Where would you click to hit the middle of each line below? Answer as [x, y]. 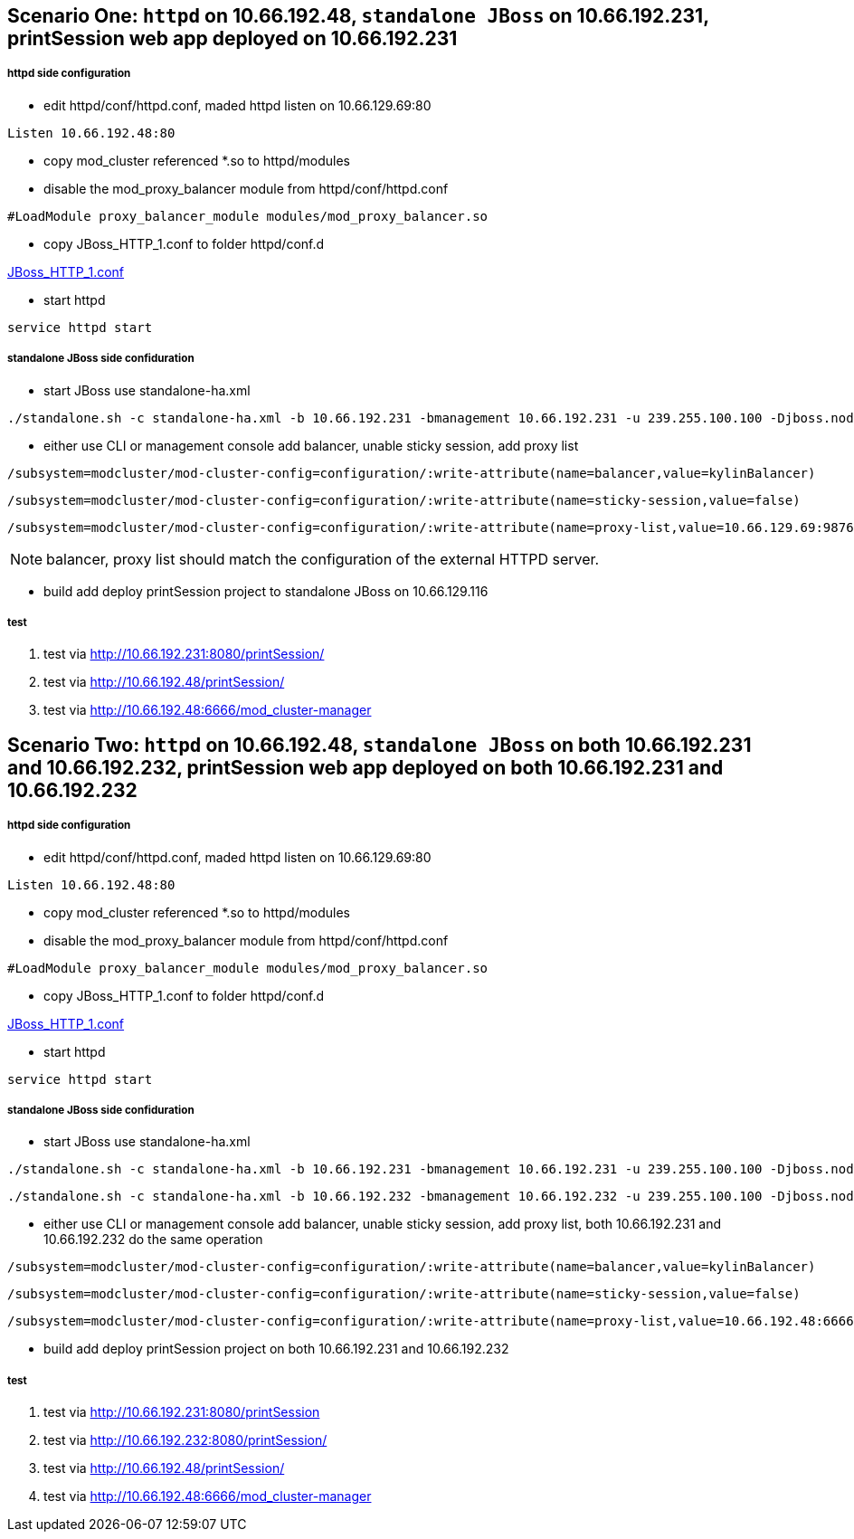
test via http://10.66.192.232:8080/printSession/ [185, 1440]
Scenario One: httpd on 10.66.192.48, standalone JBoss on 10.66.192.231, [358, 16]
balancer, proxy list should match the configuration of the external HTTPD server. [323, 559]
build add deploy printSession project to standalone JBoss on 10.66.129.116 [266, 591]
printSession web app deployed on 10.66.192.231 [232, 38]
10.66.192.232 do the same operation [153, 1240]
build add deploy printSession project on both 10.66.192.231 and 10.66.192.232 [276, 1349]
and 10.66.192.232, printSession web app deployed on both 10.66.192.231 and [365, 767]
